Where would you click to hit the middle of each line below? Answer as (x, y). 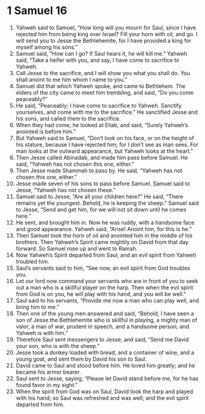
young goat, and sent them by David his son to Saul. (81, 359)
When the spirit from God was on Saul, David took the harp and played (104, 391)
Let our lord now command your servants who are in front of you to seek (107, 281)
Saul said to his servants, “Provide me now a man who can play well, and (107, 300)
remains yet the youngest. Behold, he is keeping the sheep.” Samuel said (107, 203)
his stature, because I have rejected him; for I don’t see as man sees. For (107, 144)
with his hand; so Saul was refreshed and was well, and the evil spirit (102, 397)
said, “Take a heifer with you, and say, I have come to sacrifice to (97, 60)
